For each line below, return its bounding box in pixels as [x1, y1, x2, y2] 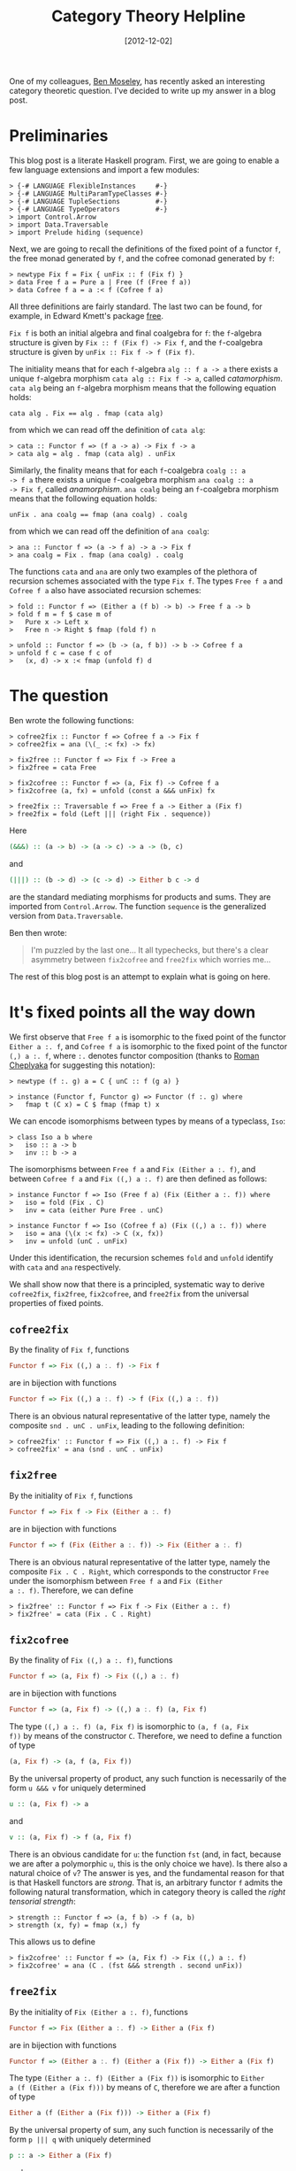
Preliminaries [9, 126, 109, 146]
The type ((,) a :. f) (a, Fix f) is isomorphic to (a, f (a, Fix [9, 1721, 249, 1732]
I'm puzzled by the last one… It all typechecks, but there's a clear [30, 945, 269, 955]
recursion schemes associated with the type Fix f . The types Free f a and [9, 576, 284, 586]
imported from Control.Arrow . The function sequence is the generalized [9, 900, 267, 911]
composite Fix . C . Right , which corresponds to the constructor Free [9, 1565, 269, 1577]
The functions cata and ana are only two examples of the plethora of [9, 566, 258, 576]
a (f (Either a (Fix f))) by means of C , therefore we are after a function [9, 2082, 280, 2093]
